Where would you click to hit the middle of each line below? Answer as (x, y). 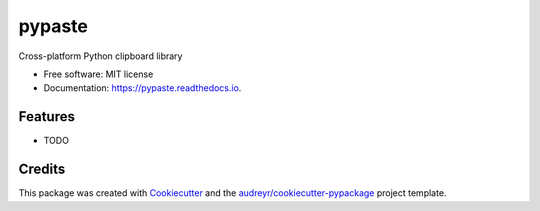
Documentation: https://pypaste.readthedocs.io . (142, 88)
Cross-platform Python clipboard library (100, 56)
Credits (42, 169)
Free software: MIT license (98, 74)
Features (46, 116)
